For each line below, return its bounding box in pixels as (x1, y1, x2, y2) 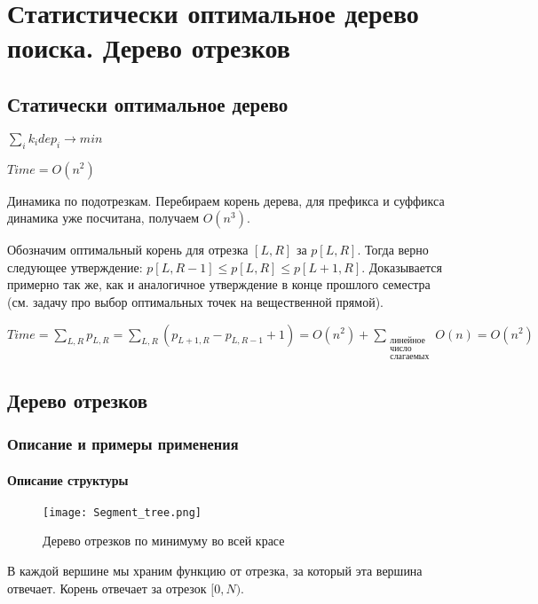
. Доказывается (361, 257, 442, 276)
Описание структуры (7, 470, 129, 489)
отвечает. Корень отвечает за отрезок (7, 578, 207, 597)
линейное (390, 335, 425, 345)
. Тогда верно (357, 240, 429, 259)
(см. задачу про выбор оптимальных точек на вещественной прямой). (7, 292, 384, 310)
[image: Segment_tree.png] (43, 506, 202, 519)
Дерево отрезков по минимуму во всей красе (43, 531, 285, 550)
